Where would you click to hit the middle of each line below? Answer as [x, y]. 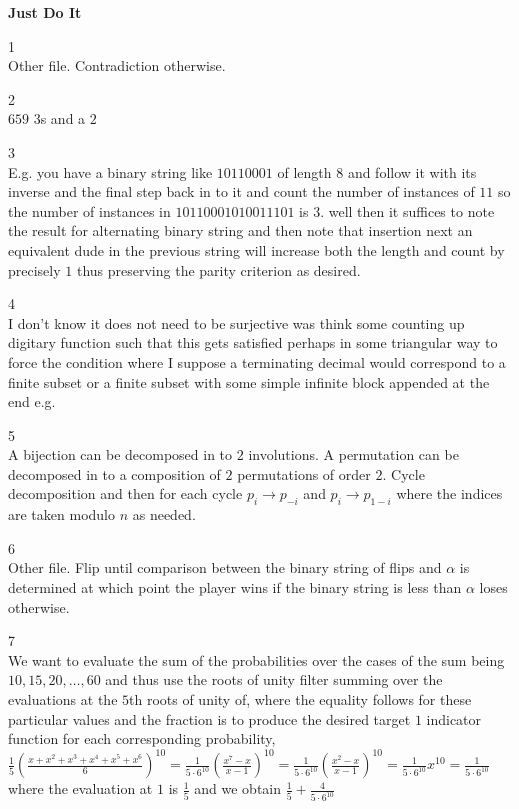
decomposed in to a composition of [114, 473]
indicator [454, 718]
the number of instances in [89, 210]
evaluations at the [63, 699]
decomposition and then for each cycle [125, 493]
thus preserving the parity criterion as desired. [218, 269]
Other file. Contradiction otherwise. [117, 65]
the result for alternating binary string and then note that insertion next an [240, 230]
